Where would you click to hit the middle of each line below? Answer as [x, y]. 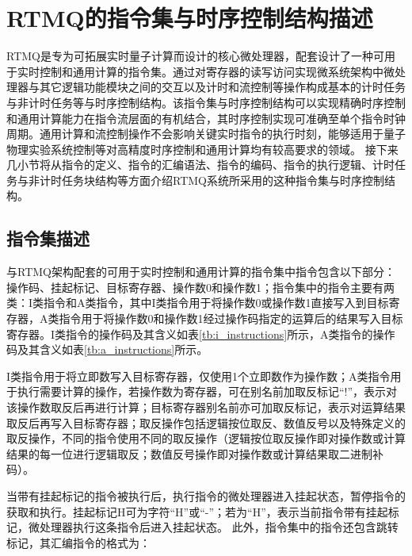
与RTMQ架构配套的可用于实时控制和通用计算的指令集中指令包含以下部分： [201, 272]
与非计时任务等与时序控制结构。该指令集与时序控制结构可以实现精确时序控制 [206, 102]
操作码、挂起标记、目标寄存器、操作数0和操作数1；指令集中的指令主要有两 [200, 287]
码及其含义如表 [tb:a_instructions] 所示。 [107, 349]
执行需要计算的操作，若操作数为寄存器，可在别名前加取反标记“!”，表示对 [207, 391]
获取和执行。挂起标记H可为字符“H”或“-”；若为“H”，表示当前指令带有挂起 [197, 511]
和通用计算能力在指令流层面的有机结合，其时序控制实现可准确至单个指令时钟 [206, 118]
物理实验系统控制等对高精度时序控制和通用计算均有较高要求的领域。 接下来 [202, 149]
